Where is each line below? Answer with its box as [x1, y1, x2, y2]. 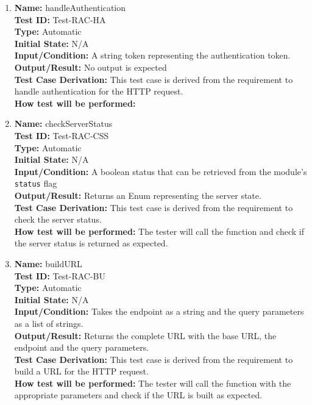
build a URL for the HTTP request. [14, 365, 149, 378]
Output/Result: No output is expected [14, 60, 167, 73]
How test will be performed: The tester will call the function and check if [14, 224, 304, 237]
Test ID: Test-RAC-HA [14, 13, 106, 26]
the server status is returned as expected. [14, 237, 168, 249]
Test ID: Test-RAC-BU [14, 269, 105, 282]
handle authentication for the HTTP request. [14, 85, 183, 98]
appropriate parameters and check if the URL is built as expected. [14, 389, 263, 401]
